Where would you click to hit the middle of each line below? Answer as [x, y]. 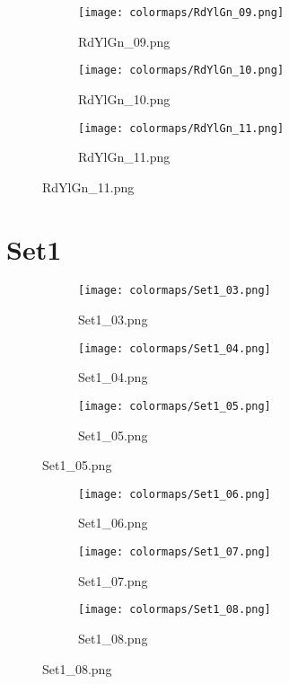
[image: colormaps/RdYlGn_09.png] [181, 13]
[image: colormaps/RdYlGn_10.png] [181, 71]
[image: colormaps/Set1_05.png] [175, 406]
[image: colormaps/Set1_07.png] [175, 552]
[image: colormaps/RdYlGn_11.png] [181, 128]
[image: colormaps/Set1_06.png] [175, 494]
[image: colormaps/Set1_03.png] [175, 291]
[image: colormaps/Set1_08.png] [175, 610]
